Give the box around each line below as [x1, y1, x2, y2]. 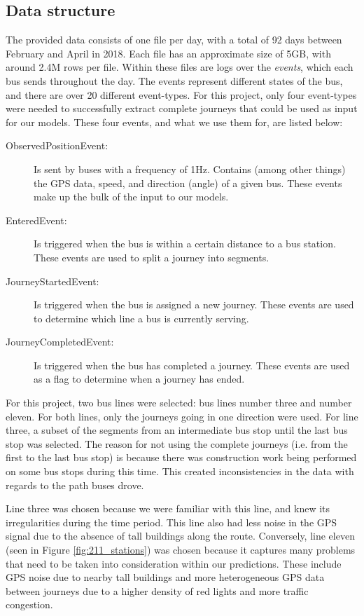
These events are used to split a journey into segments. [34, 249, 269, 264]
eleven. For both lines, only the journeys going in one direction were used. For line [6, 409, 358, 423]
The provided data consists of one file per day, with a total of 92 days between [6, 32, 342, 47]
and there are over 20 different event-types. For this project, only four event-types [6, 87, 357, 102]
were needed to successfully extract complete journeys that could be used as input [6, 101, 358, 116]
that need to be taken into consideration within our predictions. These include [6, 556, 342, 570]
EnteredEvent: [6, 212, 67, 227]
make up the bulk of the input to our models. [34, 189, 229, 204]
